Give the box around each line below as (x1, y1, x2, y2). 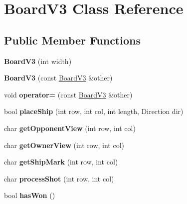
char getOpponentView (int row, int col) (4, 122, 136, 133)
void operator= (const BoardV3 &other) (4, 89, 133, 99)
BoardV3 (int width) (4, 55, 72, 66)
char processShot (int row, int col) (4, 173, 114, 183)
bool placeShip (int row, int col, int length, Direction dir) (4, 106, 184, 116)
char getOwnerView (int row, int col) (4, 139, 125, 150)
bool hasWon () (4, 190, 55, 200)
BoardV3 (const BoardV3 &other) (4, 72, 113, 83)
